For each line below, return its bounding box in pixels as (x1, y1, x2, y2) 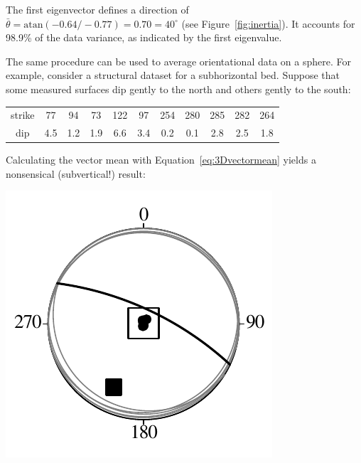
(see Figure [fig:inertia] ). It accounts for (181, 16, 355, 31)
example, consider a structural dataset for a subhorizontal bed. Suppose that (6, 68, 340, 83)
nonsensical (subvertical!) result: (6, 166, 146, 181)
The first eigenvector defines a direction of (6, 2, 189, 16)
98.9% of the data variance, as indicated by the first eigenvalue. (6, 30, 282, 45)
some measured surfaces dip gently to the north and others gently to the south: (6, 81, 351, 96)
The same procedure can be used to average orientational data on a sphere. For (6, 53, 351, 68)
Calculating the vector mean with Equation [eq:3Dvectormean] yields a (6, 152, 316, 167)
